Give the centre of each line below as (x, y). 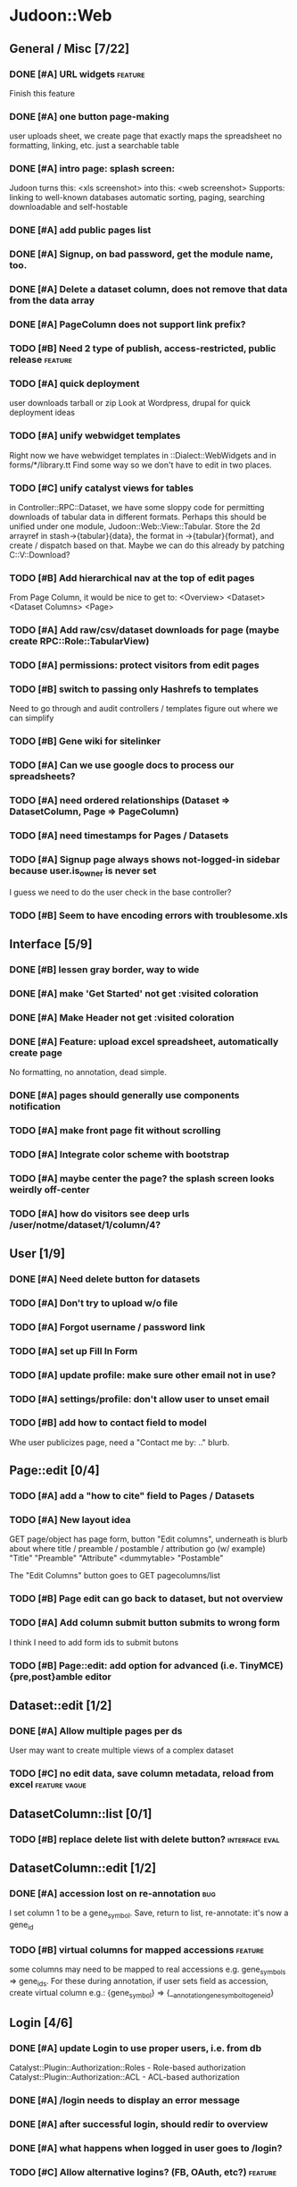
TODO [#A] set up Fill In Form (74, 1350)
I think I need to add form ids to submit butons (94, 1642)
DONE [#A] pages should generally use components (124, 1095)
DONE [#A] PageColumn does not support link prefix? (128, 324)
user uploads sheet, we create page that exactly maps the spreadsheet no (146, 136)
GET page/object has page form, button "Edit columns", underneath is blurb (148, 1539)
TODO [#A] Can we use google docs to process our (122, 765)
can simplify (32, 718)
